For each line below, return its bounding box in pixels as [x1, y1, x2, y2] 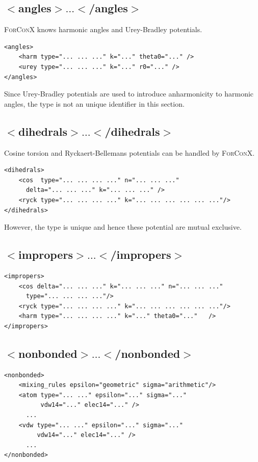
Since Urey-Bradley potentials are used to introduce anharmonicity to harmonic [4, 88, 254, 99]
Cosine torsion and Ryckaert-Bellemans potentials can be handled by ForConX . [4, 147, 255, 158]
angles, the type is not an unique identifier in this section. [4, 98, 185, 109]
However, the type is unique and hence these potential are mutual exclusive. [4, 222, 242, 232]
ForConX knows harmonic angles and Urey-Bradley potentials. [4, 24, 202, 35]
